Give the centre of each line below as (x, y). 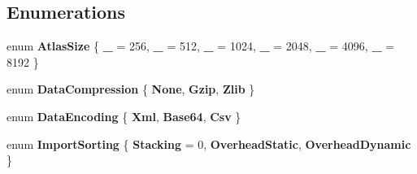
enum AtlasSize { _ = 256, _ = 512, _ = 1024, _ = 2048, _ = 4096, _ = (201, 46)
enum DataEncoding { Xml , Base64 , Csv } (124, 116)
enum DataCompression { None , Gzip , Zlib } (131, 89)
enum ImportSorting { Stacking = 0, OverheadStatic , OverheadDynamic (209, 144)
